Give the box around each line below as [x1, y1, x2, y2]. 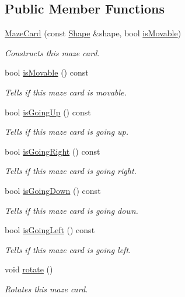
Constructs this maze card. [5, 46, 100, 59]
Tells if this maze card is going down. [5, 204, 138, 216]
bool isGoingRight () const [5, 145, 100, 157]
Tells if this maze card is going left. [5, 243, 131, 255]
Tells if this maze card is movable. [5, 86, 127, 98]
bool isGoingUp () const [5, 105, 91, 118]
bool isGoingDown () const [5, 184, 101, 196]
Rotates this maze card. [5, 282, 88, 295]
